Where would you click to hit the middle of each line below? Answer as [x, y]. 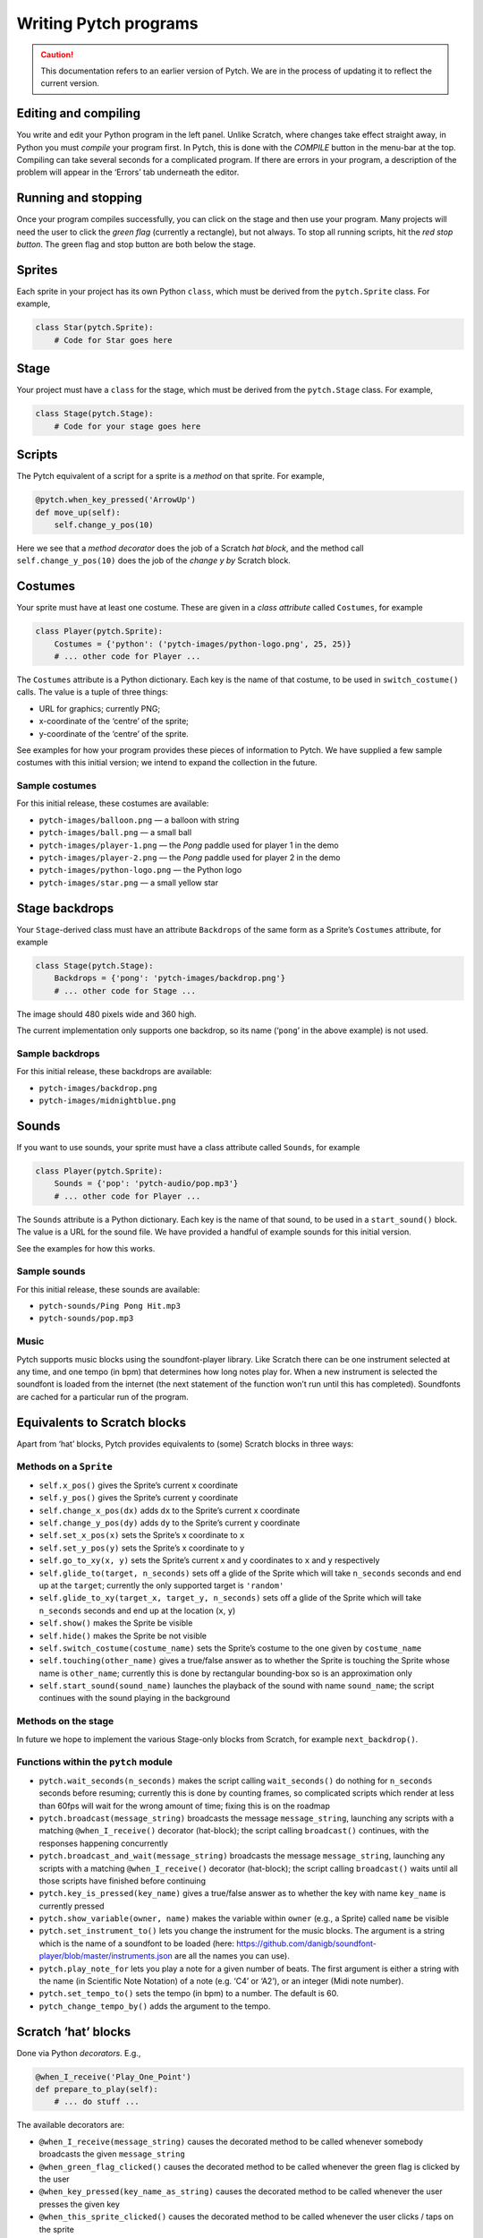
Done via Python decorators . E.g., [79, 2053]
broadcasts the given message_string [112, 2154]
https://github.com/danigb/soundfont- [306, 1943]
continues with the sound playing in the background [135, 1698]
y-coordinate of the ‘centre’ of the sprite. [114, 733]
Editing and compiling [78, 113]
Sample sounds [51, 1271]
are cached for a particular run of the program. [103, 1397]
